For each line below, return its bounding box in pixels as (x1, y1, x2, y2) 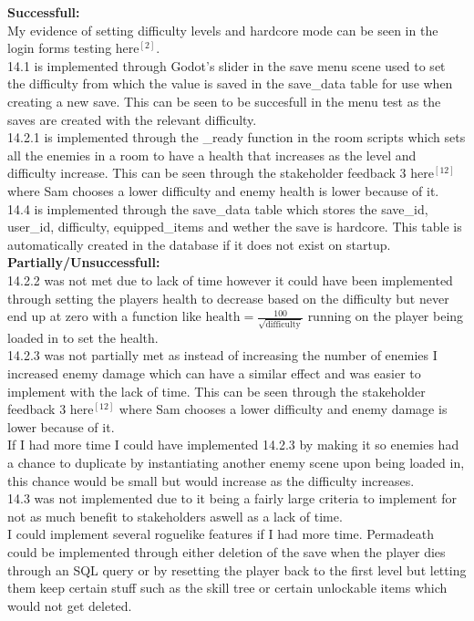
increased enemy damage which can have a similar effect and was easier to (7, 363, 421, 382)
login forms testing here (7, 38, 139, 57)
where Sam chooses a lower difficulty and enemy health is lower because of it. (7, 181, 439, 200)
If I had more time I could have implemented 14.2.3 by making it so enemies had (7, 435, 459, 454)
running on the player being (307, 306, 464, 326)
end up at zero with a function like (7, 306, 201, 326)
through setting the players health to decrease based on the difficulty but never (7, 288, 449, 307)
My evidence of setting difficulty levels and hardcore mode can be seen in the (7, 20, 438, 39)
